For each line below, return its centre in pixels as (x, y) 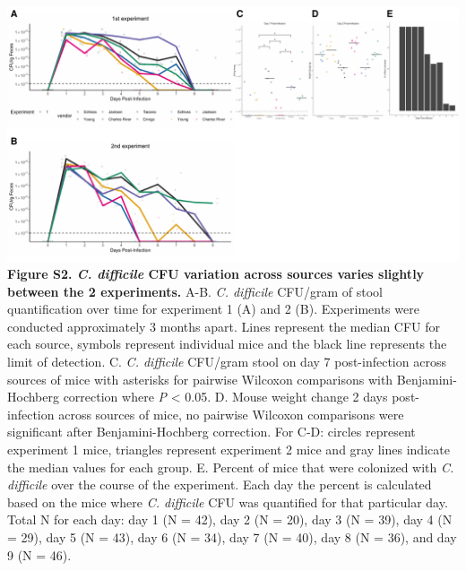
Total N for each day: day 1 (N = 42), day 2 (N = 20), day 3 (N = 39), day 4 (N (230, 519)
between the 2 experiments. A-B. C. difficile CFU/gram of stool (195, 291)
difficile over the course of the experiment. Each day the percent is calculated (220, 484)
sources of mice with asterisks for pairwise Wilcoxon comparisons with (200, 379)
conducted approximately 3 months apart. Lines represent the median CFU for (224, 326)
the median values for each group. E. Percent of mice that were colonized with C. (231, 467)
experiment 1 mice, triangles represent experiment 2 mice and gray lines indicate (229, 450)
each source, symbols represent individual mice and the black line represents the (227, 344)
